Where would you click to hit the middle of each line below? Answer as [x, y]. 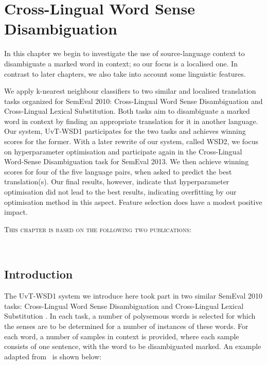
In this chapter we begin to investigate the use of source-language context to [124, 53]
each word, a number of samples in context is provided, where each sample [122, 336]
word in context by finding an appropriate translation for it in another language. [131, 121]
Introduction [39, 274]
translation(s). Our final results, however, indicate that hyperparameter [117, 181]
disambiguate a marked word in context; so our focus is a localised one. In [121, 63]
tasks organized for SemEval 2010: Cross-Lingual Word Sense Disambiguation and [133, 101]
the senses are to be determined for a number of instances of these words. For [126, 326]
